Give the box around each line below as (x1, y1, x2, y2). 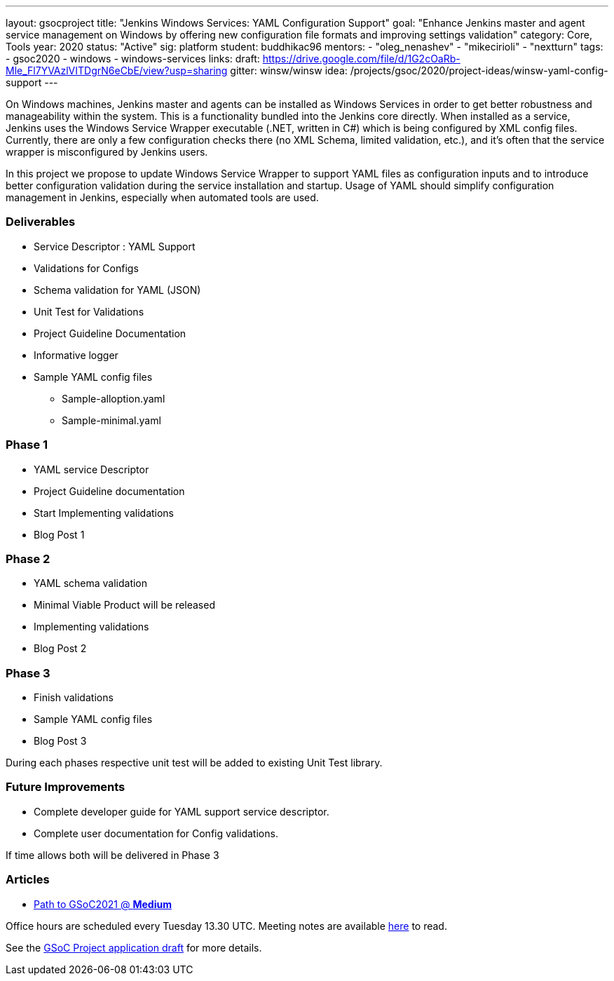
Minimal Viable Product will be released (34, 599, 215, 611)
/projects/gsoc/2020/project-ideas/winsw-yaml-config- (350, 65, 608, 76)
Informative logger (34, 349, 118, 361)
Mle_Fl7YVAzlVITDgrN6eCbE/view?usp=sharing (6, 65, 228, 76)
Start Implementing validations (34, 506, 175, 519)
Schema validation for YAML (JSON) (34, 283, 201, 296)
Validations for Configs (34, 262, 139, 274)
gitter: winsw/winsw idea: (230, 65, 348, 76)
